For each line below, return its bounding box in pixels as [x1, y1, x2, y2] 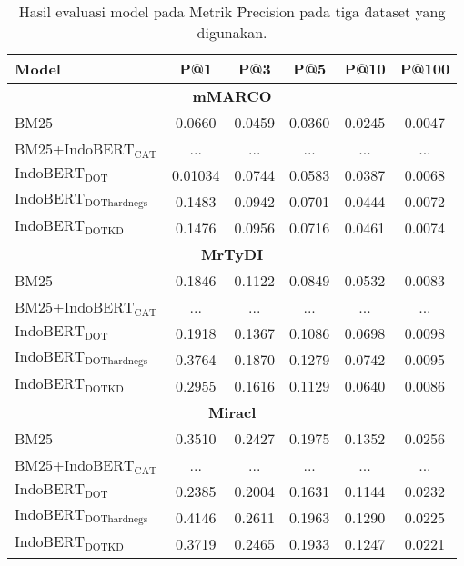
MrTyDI [200, 243, 264, 264]
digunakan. [197, 22, 267, 43]
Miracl [207, 402, 257, 422]
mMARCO [192, 85, 272, 106]
